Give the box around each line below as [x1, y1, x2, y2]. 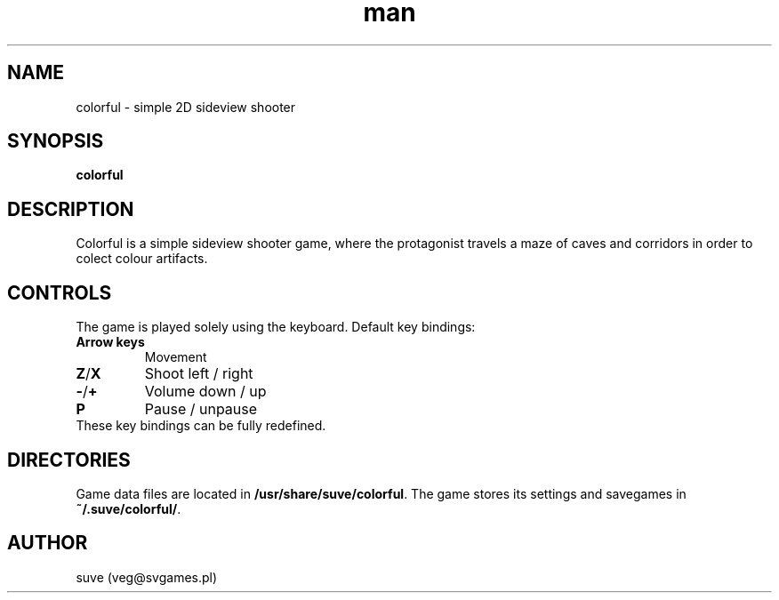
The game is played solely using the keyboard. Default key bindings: [76, 319, 476, 335]
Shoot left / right [144, 364, 253, 383]
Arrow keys [76, 334, 145, 350]
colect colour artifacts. [76, 251, 208, 267]
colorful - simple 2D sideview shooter [76, 99, 296, 115]
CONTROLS [7, 281, 112, 304]
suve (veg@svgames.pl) [76, 569, 218, 585]
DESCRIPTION [7, 197, 134, 220]
